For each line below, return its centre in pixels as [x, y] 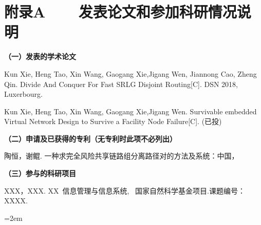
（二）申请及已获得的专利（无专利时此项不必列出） [90, 138]
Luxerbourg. [23, 94]
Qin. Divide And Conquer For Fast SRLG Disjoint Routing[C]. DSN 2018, [121, 84]
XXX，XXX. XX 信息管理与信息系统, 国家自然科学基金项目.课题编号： [125, 190]
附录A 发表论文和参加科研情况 [120, 12]
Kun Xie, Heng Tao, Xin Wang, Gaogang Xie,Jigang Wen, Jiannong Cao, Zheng [130, 73]
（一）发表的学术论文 [40, 56]
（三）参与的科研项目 [40, 173]
